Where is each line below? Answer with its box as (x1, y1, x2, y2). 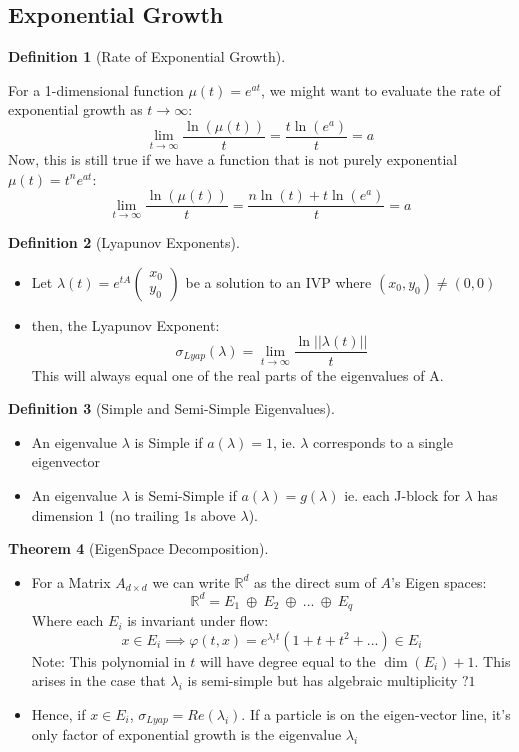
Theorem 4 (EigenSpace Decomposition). (8, 538, 269, 559)
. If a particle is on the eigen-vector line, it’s (241, 704, 511, 725)
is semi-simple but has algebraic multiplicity (187, 670, 458, 691)
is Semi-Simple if (134, 484, 237, 505)
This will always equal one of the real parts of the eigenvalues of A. (31, 364, 444, 385)
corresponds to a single (313, 431, 453, 452)
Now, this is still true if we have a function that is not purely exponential (8, 149, 458, 170)
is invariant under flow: (127, 610, 269, 631)
